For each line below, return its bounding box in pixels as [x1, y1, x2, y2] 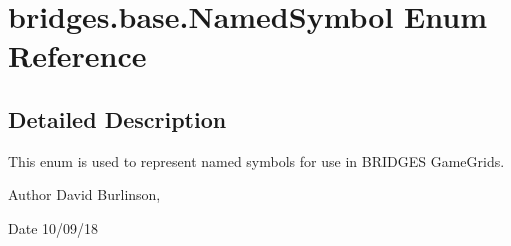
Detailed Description [8, 103, 227, 134]
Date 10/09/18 [8, 217, 99, 238]
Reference [8, 35, 147, 76]
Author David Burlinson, [8, 184, 161, 205]
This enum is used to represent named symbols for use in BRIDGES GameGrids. [8, 150, 505, 171]
